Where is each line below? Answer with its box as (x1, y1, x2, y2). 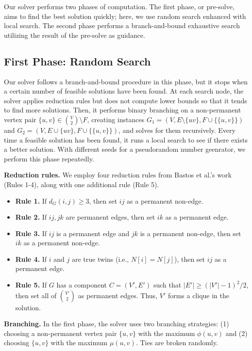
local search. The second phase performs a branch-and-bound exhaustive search (4, 20, 240, 31)
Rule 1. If (15, 195, 47, 206)
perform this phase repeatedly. (4, 153, 94, 163)
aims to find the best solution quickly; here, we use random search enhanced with (4, 11, 246, 21)
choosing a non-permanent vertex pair (4, 328, 117, 338)
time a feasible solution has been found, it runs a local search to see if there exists (4, 134, 248, 144)
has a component (56, 280, 107, 290)
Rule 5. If (15, 280, 47, 290)
